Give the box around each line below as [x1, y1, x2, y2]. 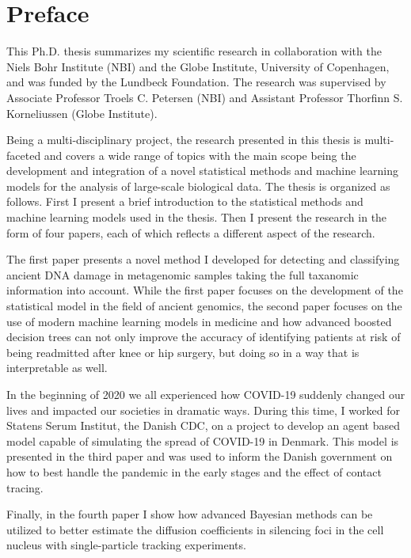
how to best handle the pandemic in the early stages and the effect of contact [6, 463, 382, 480]
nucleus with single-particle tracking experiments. [6, 537, 246, 553]
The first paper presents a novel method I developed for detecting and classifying [6, 251, 400, 268]
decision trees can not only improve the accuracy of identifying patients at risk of [6, 328, 401, 345]
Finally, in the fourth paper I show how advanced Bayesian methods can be [6, 506, 373, 522]
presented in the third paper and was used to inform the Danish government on [6, 448, 393, 465]
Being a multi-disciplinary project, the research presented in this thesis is [6, 131, 361, 148]
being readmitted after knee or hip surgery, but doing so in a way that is [6, 344, 360, 360]
